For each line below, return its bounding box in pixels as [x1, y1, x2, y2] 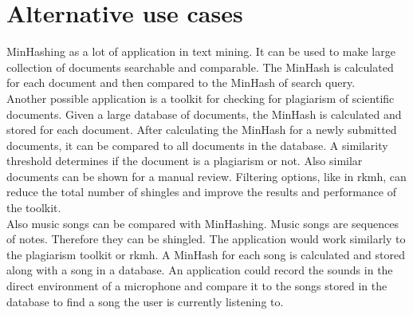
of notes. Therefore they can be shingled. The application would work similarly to [6, 230, 406, 247]
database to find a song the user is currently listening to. [6, 293, 284, 309]
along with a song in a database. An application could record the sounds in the [6, 262, 393, 278]
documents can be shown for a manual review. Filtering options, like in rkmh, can [6, 167, 407, 184]
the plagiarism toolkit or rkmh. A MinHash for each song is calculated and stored [6, 246, 405, 262]
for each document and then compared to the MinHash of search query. [6, 74, 356, 91]
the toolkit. [6, 199, 61, 216]
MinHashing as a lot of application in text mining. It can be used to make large [6, 43, 395, 60]
